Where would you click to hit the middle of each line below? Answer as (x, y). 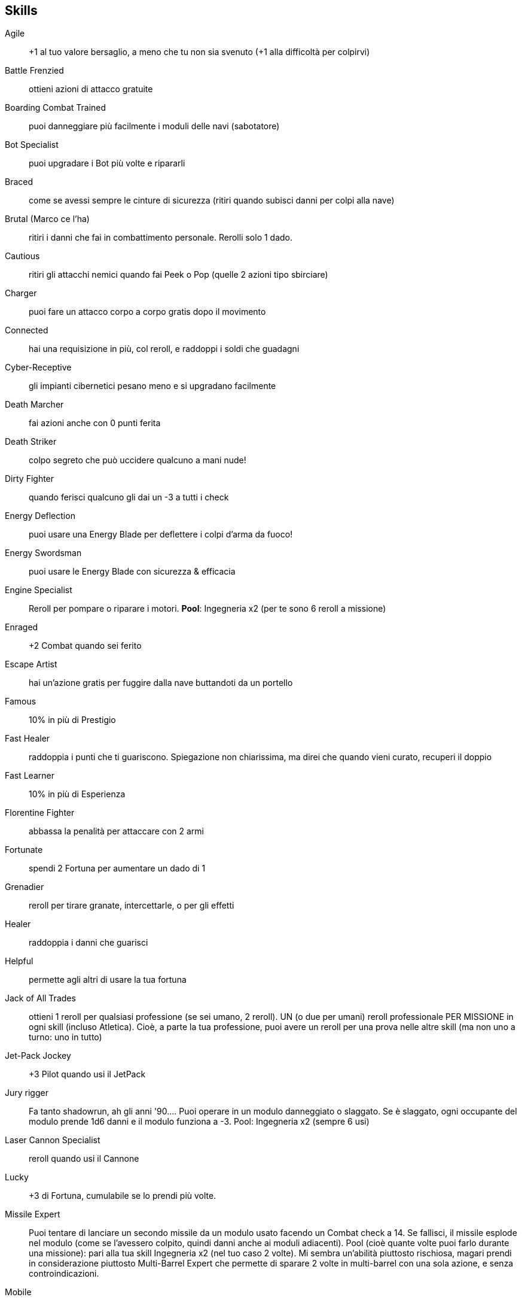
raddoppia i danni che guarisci (88, 943)
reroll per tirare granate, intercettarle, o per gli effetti (132, 906)
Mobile (18, 1292)
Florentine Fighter (40, 813)
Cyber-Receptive (38, 367)
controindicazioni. (64, 1274)
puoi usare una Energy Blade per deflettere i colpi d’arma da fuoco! (161, 534)
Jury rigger (27, 1093)
